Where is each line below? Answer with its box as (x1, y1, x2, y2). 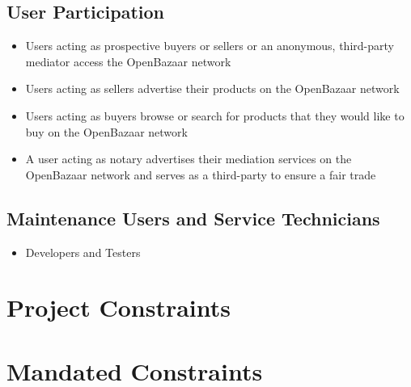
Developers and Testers (25, 243, 141, 260)
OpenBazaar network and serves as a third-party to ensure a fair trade (25, 166, 376, 183)
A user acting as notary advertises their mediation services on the (25, 150, 352, 167)
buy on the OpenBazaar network (25, 123, 188, 140)
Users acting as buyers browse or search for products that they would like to (25, 107, 405, 124)
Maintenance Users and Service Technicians (6, 205, 380, 230)
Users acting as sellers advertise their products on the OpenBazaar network (25, 80, 400, 97)
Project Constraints (6, 291, 231, 324)
